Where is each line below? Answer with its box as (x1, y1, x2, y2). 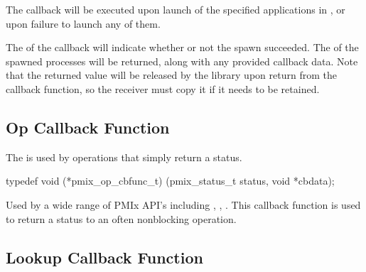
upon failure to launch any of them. (6, 16, 161, 31)
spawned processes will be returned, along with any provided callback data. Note (6, 53, 358, 68)
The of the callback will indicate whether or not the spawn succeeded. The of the (6, 40, 359, 55)
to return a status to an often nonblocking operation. (6, 211, 237, 226)
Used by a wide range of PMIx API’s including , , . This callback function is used (6, 197, 361, 212)
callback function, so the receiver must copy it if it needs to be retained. (6, 81, 320, 96)
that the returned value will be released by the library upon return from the (6, 67, 337, 82)
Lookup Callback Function (6, 246, 203, 268)
